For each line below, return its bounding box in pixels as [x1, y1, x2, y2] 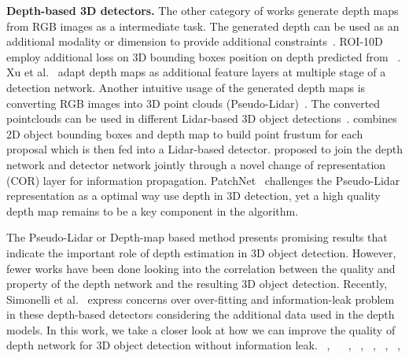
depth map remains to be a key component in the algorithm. [6, 202, 299, 219]
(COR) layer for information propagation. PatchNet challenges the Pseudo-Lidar [6, 172, 400, 188]
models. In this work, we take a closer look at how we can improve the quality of [6, 321, 396, 338]
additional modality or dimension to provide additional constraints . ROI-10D [6, 33, 383, 50]
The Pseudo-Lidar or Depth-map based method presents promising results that [6, 229, 388, 245]
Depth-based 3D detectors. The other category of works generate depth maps [6, 2, 399, 18]
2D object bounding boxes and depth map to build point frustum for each [6, 125, 363, 142]
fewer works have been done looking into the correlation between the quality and [6, 260, 396, 276]
